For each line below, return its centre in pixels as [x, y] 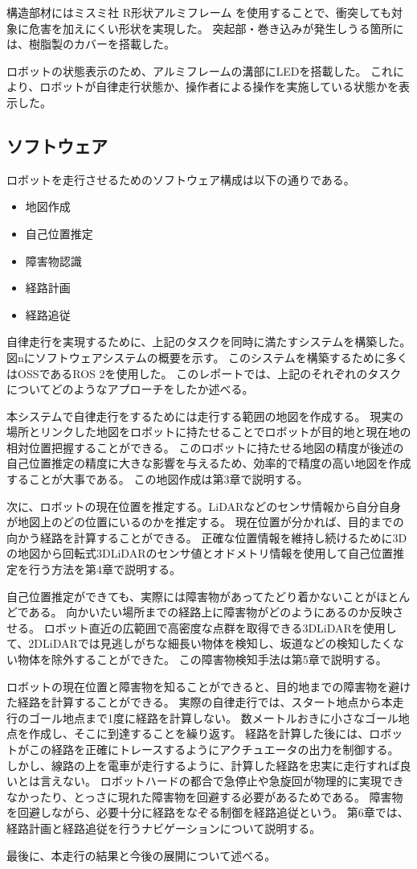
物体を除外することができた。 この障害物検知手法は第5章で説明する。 [202, 659]
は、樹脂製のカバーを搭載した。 [91, 44]
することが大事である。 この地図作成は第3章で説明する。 [157, 479]
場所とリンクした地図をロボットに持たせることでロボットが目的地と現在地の [209, 432]
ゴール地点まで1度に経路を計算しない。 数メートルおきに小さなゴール [213, 717]
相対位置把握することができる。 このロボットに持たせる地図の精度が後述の [205, 447]
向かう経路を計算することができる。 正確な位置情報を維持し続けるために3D [207, 537]
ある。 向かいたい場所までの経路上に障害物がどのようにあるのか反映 [211, 612]
